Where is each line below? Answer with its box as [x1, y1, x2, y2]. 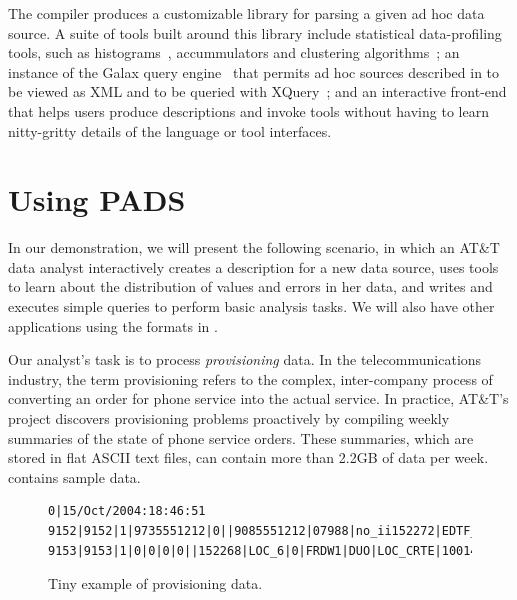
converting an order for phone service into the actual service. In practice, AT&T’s [8, 388, 509, 409]
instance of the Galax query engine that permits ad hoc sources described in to [8, 61, 500, 82]
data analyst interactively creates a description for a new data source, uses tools [8, 256, 499, 277]
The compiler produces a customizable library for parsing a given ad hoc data [8, 3, 485, 23]
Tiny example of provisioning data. [48, 573, 263, 594]
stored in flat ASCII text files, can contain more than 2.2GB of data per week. [8, 447, 489, 468]
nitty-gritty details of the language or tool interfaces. [8, 120, 332, 141]
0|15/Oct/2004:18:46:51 [48, 504, 206, 519]
